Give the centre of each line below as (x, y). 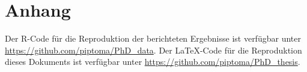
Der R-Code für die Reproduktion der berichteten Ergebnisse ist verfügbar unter (153, 38)
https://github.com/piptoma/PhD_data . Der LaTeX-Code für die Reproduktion (153, 50)
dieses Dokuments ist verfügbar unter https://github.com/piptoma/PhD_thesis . (153, 62)
